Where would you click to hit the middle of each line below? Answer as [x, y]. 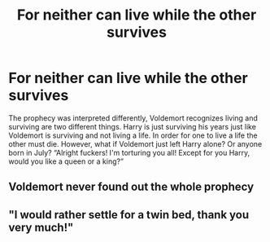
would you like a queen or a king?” [66, 161]
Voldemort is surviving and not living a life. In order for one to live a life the [133, 135]
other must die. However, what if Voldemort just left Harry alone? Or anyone [135, 143]
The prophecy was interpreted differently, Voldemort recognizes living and [133, 118]
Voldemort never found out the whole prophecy [131, 187]
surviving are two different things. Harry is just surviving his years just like [132, 126]
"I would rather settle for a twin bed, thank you [129, 215]
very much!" [41, 227]
